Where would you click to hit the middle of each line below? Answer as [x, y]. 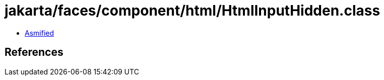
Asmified [40, 33]
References [34, 52]
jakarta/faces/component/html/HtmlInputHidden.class [193, 11]
